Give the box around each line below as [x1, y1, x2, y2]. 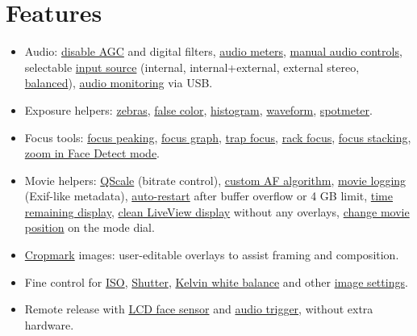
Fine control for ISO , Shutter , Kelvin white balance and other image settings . [24, 273, 408, 290]
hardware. [24, 316, 74, 333]
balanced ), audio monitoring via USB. [24, 74, 213, 91]
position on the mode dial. [24, 219, 155, 236]
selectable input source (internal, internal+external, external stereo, [24, 58, 360, 75]
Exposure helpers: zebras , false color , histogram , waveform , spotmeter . [24, 101, 373, 118]
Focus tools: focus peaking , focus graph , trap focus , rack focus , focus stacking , [24, 128, 411, 145]
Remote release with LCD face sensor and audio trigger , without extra [24, 300, 373, 317]
